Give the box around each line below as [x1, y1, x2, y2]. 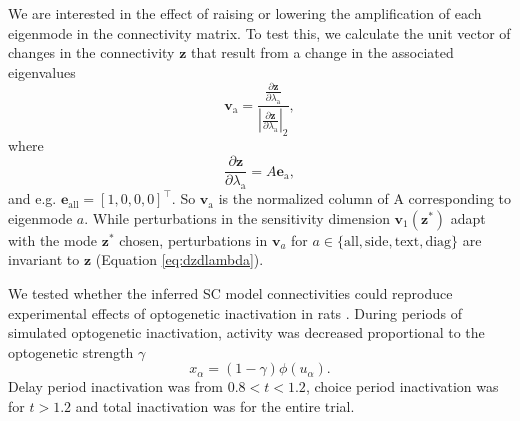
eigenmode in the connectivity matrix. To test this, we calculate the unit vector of [8, 22, 511, 43]
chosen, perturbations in [119, 229, 268, 250]
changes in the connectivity [8, 42, 175, 63]
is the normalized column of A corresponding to [218, 188, 512, 209]
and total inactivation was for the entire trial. [75, 396, 355, 417]
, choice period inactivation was [305, 376, 499, 397]
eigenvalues [8, 61, 76, 82]
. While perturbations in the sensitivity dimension [84, 207, 390, 228]
